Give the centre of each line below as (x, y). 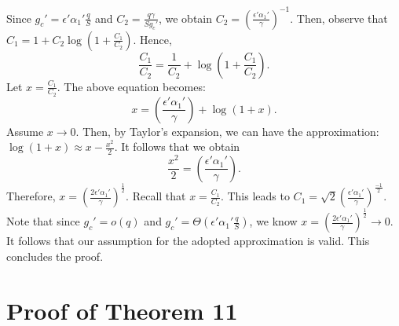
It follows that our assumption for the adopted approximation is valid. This (188, 241)
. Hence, (152, 39)
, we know (273, 221)
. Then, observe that (339, 18)
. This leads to (255, 196)
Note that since (43, 221)
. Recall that (156, 196)
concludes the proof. (55, 256)
